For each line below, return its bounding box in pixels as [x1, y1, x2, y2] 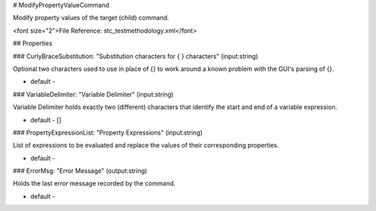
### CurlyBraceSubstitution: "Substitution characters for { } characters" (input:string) [13, 52, 258, 60]
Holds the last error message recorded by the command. [13, 179, 175, 187]
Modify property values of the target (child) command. [13, 14, 170, 22]
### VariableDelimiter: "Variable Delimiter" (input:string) [13, 90, 174, 99]
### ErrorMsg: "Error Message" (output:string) [13, 167, 148, 175]
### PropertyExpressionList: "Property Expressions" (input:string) [13, 128, 203, 137]
